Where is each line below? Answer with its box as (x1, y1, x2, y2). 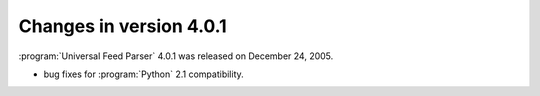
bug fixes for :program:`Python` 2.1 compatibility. (43, 68, 244, 80)
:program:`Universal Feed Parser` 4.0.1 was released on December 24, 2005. (18, 50, 334, 62)
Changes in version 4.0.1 (18, 15, 227, 37)
